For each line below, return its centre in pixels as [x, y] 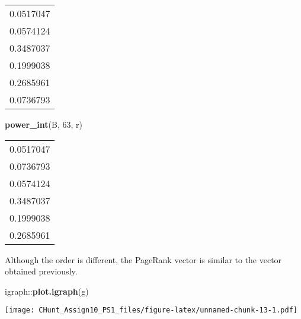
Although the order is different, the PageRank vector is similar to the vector [143, 259]
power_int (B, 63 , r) [44, 124]
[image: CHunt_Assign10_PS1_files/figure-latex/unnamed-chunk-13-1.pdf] [151, 310]
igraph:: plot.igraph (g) [47, 291]
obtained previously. [41, 271]
